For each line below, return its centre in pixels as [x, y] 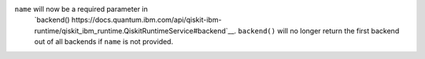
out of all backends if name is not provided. [103, 42]
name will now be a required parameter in [81, 9]
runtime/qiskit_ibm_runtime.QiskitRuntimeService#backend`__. [135, 30]
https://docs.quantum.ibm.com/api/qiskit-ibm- [146, 20]
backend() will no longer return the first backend [319, 30]
